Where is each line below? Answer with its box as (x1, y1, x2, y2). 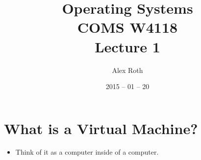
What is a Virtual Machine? (4, 118, 198, 138)
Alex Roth (112, 65, 143, 75)
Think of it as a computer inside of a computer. (15, 146, 159, 157)
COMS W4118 (77, 17, 178, 37)
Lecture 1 (95, 36, 160, 56)
